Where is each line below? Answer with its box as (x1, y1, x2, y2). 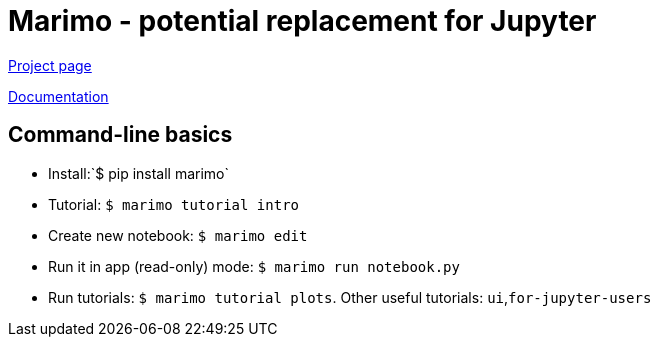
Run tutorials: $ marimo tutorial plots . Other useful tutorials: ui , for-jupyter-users (48, 288, 652, 306)
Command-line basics (8, 122, 233, 148)
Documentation (8, 87, 109, 105)
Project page (8, 56, 92, 74)
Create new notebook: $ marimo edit (48, 226, 308, 244)
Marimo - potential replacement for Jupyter (8, 4, 597, 38)
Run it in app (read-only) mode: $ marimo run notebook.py (48, 257, 460, 275)
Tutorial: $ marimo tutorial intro (48, 195, 300, 213)
